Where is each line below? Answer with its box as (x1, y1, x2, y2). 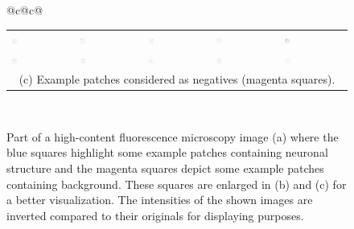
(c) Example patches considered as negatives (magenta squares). (19, 71, 335, 88)
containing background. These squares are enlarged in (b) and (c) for (6, 175, 347, 192)
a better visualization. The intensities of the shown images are (6, 191, 313, 208)
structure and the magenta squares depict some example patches (6, 159, 324, 176)
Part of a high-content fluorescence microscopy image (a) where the (6, 128, 339, 145)
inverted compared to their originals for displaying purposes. (6, 207, 304, 223)
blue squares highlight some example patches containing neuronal (6, 144, 328, 161)
